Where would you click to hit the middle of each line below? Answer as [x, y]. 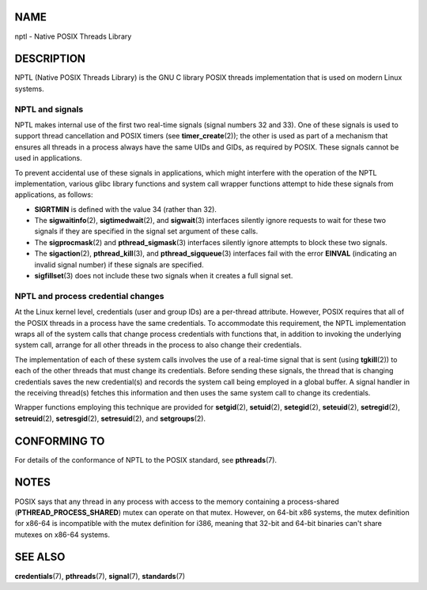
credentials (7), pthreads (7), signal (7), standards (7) [100, 576]
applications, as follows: [54, 195]
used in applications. [48, 158]
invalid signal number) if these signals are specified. [119, 264]
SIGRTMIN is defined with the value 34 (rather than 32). [126, 209]
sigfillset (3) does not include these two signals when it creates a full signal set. [164, 276]
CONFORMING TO [60, 441]
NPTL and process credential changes [90, 296]
